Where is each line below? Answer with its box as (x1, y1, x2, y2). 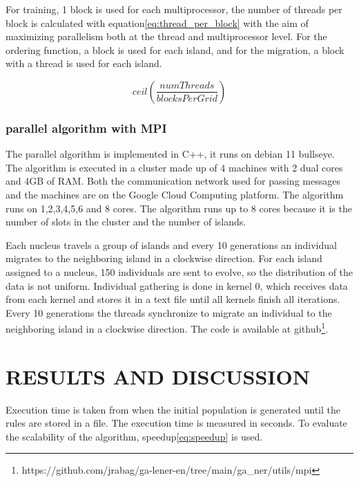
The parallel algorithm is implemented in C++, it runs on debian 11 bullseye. (6, 147, 335, 161)
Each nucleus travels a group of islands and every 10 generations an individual (6, 237, 337, 252)
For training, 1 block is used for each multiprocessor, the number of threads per (6, 2, 342, 16)
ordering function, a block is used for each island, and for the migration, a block (6, 42, 345, 57)
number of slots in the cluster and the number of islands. (6, 214, 246, 229)
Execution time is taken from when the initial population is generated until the (6, 402, 341, 416)
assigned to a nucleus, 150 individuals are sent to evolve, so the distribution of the (6, 264, 353, 279)
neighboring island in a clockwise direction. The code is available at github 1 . (6, 319, 329, 335)
